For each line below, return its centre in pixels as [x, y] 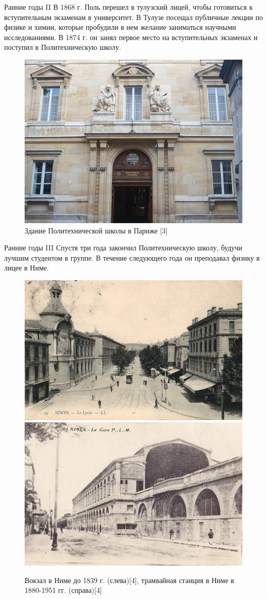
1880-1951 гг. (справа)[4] [63, 590]
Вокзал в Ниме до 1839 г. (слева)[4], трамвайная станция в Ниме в [129, 580]
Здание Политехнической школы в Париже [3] [96, 230]
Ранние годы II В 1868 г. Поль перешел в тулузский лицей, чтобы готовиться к [129, 7]
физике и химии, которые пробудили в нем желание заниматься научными [120, 27]
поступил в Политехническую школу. [63, 47]
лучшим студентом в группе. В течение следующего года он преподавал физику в [132, 257]
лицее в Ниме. [26, 268]
